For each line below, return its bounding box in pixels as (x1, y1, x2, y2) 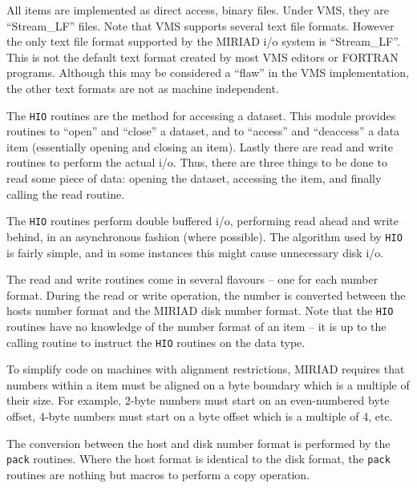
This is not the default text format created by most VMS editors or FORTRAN (6, 48, 399, 65)
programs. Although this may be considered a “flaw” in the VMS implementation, (6, 64, 410, 81)
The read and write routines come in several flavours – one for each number (6, 271, 379, 288)
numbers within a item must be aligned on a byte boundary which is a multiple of (6, 376, 410, 393)
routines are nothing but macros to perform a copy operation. (6, 466, 310, 482)
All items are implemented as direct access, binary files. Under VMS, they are (6, 2, 389, 18)
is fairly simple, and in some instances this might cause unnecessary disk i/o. (6, 244, 384, 260)
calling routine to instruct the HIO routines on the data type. (6, 333, 306, 350)
